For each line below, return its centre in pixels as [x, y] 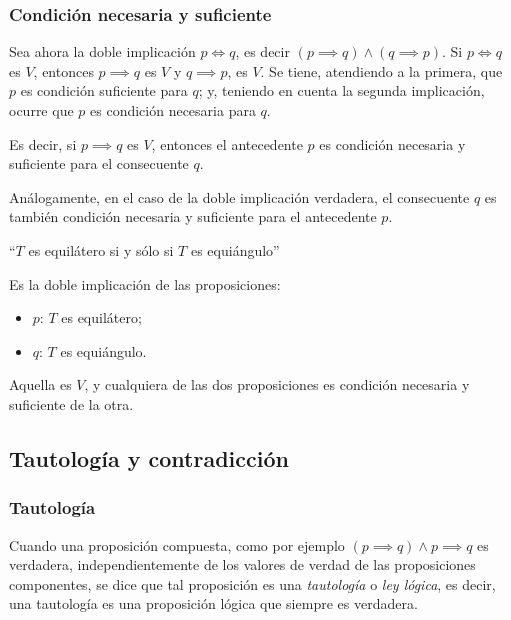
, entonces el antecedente [227, 143]
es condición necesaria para [173, 110]
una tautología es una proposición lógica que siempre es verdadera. [213, 603]
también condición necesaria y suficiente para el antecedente [193, 216]
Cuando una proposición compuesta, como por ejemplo [177, 544]
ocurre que [41, 110]
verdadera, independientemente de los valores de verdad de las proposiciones [242, 564]
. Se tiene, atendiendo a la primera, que [381, 70]
